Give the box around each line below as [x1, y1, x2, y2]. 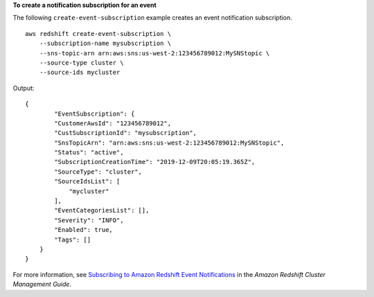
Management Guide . [12, 280, 72, 289]
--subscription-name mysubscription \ [39, 39, 172, 48]
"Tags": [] [54, 235, 91, 244]
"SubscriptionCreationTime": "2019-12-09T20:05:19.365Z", [54, 158, 256, 166]
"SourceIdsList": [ [54, 177, 121, 186]
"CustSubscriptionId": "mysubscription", [54, 129, 197, 137]
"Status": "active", [54, 149, 124, 156]
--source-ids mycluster [39, 69, 121, 76]
